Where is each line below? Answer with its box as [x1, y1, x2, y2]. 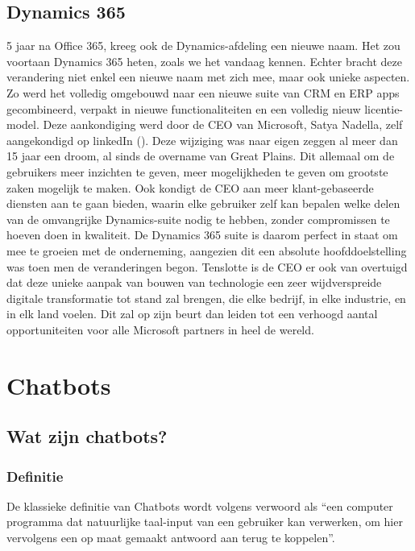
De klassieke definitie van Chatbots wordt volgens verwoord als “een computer [6, 497, 393, 514]
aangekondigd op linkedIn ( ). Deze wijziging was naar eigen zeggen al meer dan [6, 131, 398, 148]
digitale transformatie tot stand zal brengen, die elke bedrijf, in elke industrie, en [6, 289, 406, 306]
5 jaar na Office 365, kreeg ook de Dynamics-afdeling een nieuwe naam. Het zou [6, 37, 400, 54]
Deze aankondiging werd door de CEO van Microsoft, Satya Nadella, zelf [43, 116, 403, 133]
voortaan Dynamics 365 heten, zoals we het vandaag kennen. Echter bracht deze [6, 52, 403, 69]
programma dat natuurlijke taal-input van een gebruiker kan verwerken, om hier [6, 513, 403, 530]
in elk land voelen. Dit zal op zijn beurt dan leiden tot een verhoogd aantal [6, 305, 378, 322]
